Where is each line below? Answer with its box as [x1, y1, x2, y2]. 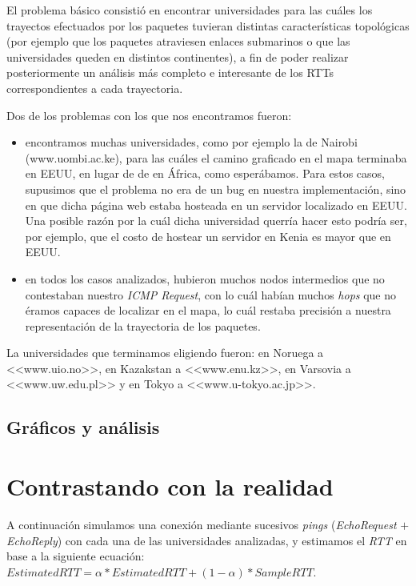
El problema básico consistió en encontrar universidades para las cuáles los [6, 2, 373, 18]
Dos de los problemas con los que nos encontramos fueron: [6, 106, 292, 123]
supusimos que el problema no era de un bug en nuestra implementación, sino [25, 180, 406, 197]
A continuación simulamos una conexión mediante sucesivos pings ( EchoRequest [6, 516, 397, 532]
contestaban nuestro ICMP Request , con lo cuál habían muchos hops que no [25, 286, 397, 303]
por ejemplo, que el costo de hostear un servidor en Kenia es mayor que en [25, 227, 391, 244]
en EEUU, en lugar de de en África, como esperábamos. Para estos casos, [25, 165, 385, 182]
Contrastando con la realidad [6, 470, 334, 503]
